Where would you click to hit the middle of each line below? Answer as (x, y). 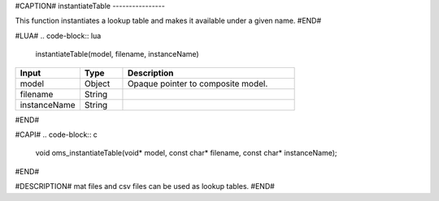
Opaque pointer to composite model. (198, 83)
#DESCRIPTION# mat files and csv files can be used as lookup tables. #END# (145, 186)
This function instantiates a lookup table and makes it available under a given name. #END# (168, 21)
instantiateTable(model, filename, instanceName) (117, 54)
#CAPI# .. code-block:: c (56, 135)
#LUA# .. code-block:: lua (58, 36)
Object (97, 83)
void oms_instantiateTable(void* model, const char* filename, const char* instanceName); (186, 153)
